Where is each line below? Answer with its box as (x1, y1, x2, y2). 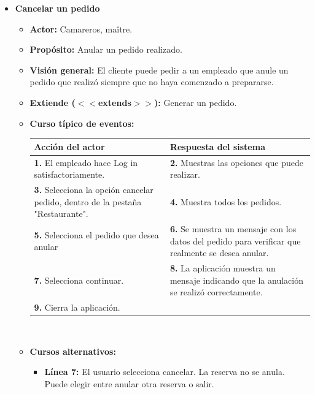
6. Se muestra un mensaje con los (169, 222, 297, 235)
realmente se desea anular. (169, 246, 269, 259)
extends (98, 96, 131, 108)
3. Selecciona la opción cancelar (34, 183, 154, 195)
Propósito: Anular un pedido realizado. (29, 43, 182, 56)
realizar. (169, 168, 200, 181)
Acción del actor (34, 140, 105, 153)
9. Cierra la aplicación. (34, 301, 120, 314)
